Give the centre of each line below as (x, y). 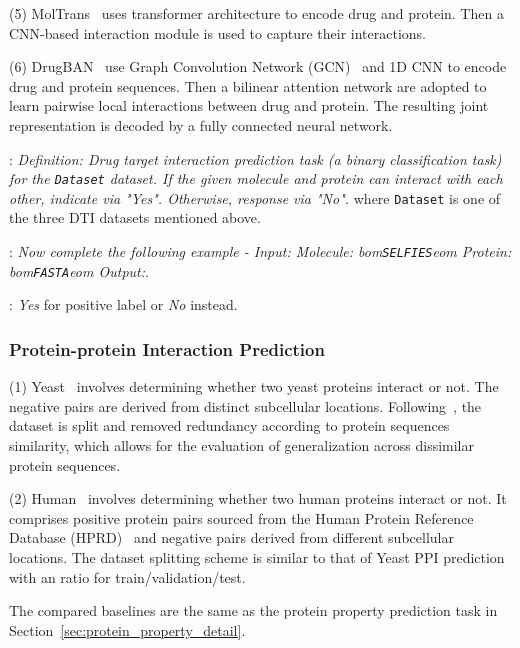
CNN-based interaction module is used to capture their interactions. (217, 32)
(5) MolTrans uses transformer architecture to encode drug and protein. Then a (256, 13)
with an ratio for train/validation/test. (127, 576)
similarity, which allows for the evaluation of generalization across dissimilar (241, 444)
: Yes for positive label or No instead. (123, 304)
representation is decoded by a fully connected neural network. (201, 124)
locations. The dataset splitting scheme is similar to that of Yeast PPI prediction (257, 556)
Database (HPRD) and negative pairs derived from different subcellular (231, 537)
